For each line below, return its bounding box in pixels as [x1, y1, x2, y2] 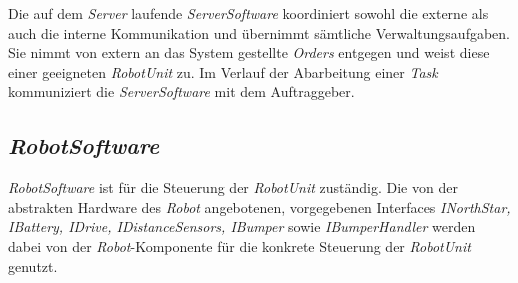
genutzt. [8, 255, 58, 276]
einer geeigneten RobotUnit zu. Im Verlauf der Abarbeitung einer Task [8, 61, 438, 82]
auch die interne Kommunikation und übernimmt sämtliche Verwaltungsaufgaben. [8, 22, 510, 43]
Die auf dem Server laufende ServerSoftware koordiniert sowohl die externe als [8, 3, 489, 23]
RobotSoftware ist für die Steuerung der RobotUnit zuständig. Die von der [8, 177, 458, 198]
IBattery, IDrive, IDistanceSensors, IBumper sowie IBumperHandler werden [8, 216, 476, 237]
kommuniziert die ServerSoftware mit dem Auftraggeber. [8, 81, 355, 102]
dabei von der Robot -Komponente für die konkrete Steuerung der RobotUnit [8, 235, 471, 256]
